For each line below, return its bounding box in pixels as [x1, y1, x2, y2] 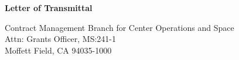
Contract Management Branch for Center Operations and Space [5, 21, 234, 33]
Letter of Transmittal [5, 2, 93, 13]
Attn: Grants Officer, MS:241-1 [5, 33, 117, 45]
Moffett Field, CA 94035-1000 [5, 44, 112, 56]
